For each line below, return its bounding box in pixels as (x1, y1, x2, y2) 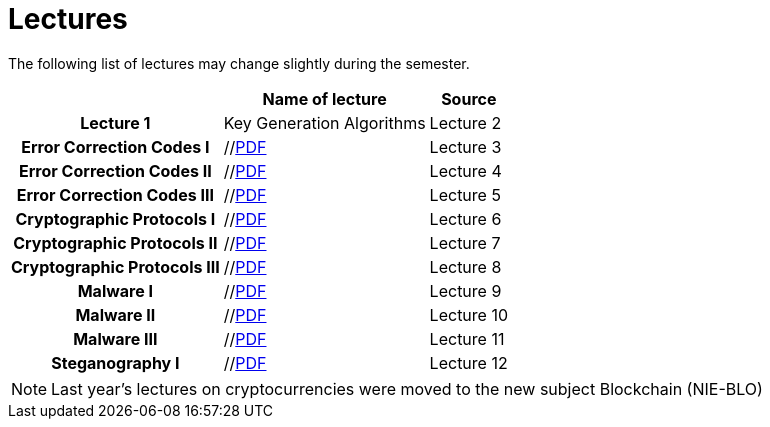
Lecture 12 (429, 352, 508, 373)
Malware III (73, 328, 158, 349)
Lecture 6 (429, 208, 502, 229)
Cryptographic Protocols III (11, 256, 220, 277)
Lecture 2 (429, 112, 502, 133)
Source (441, 88, 497, 109)
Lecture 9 (429, 280, 502, 301)
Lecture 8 (429, 256, 502, 277)
